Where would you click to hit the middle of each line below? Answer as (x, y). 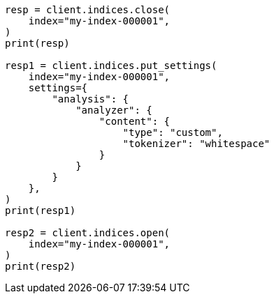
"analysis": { (91, 99)
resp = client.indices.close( (88, 10)
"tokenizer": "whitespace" (196, 144)
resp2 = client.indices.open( (88, 233)
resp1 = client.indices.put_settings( (111, 66)
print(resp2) (41, 266)
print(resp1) (41, 210)
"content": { (135, 121)
